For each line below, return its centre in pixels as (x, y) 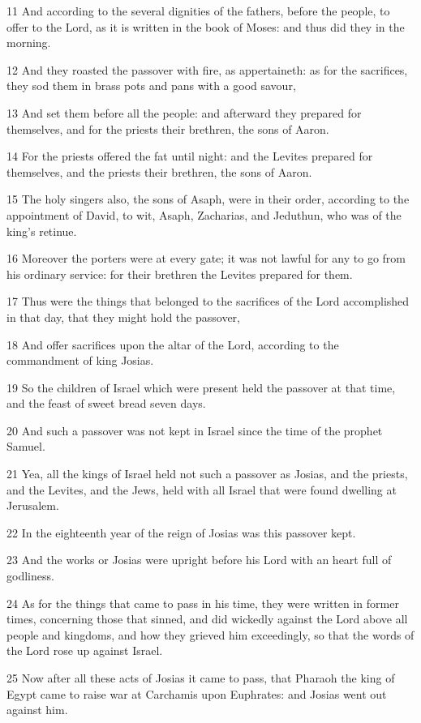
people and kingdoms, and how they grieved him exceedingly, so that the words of (210, 634)
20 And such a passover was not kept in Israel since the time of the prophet (195, 430)
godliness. (30, 576)
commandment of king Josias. (80, 360)
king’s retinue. (42, 231)
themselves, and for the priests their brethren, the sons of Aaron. (168, 128)
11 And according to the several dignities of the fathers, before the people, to (198, 11)
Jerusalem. (33, 505)
